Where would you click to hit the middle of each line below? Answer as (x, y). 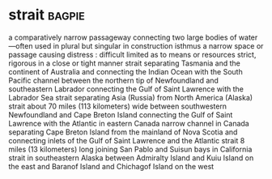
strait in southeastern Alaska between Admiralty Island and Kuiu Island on (131, 158)
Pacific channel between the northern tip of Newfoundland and (113, 80)
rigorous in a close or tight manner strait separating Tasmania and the (125, 63)
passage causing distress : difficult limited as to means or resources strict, (132, 54)
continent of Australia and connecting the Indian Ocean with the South (125, 71)
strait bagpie (47, 15)
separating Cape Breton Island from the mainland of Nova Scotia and (123, 132)
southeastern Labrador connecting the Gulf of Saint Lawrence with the (126, 89)
